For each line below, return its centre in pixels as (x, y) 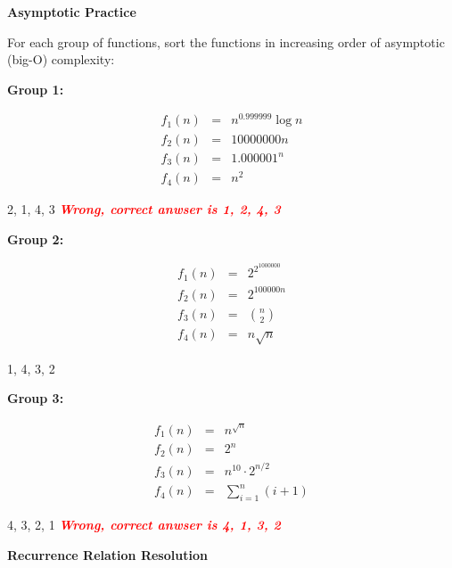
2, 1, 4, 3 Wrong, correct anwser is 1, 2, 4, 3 (144, 209)
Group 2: (36, 239)
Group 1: (36, 89)
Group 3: (36, 398)
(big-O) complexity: (61, 59)
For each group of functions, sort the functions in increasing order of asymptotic (226, 41)
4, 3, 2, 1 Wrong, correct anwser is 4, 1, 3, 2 (144, 525)
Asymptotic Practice (72, 12)
